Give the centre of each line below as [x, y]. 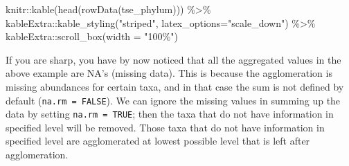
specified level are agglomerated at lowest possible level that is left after [158, 141]
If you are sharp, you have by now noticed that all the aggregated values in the [173, 59]
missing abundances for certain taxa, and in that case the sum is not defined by [175, 86]
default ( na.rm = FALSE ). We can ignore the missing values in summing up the [173, 100]
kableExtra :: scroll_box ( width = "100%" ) [92, 36]
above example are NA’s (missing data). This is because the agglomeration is [169, 73]
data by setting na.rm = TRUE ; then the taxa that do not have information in [170, 114]
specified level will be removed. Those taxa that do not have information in [165, 127]
